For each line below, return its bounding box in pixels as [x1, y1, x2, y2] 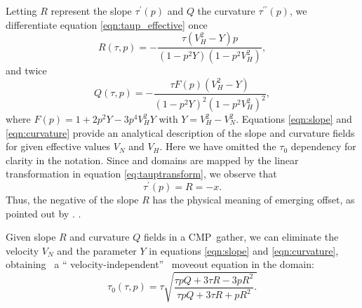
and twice [6, 63, 47, 78]
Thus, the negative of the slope [6, 192, 139, 207]
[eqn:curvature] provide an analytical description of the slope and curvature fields [6, 125, 355, 140]
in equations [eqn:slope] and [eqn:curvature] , [149, 243, 339, 257]
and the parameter [57, 243, 137, 257]
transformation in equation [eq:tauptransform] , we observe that [6, 166, 277, 181]
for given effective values [6, 139, 111, 154]
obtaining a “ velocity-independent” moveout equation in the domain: [6, 257, 314, 272]
